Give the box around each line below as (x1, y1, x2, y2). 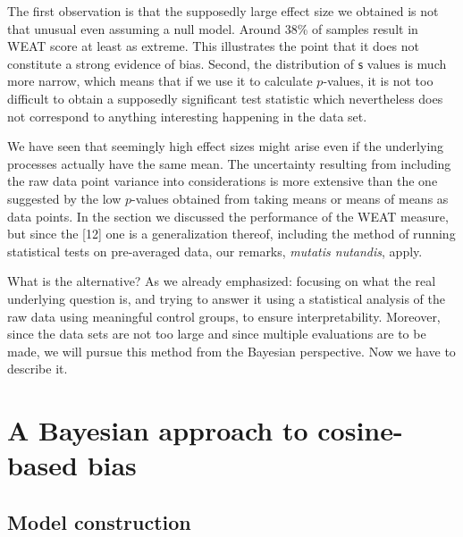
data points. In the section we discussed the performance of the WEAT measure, (7, 206, 449, 225)
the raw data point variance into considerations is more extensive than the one (7, 172, 438, 190)
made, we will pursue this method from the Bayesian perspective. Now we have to (7, 341, 456, 360)
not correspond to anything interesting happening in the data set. (7, 106, 367, 125)
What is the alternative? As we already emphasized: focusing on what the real (7, 272, 436, 290)
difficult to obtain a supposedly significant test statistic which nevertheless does (7, 88, 443, 107)
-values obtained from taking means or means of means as (131, 189, 449, 207)
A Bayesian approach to (7, 412, 308, 449)
